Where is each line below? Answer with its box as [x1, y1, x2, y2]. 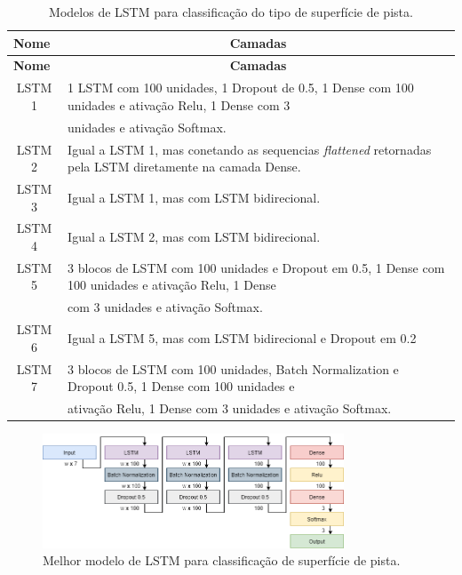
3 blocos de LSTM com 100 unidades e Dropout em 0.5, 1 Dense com [68, 258, 445, 276]
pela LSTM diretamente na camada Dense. [68, 157, 301, 176]
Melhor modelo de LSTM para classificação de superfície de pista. [43, 551, 401, 570]
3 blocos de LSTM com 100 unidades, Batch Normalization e [68, 359, 399, 378]
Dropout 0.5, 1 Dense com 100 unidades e [68, 377, 295, 395]
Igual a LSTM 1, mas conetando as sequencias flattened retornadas [68, 140, 432, 158]
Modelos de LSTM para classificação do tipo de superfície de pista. [49, 3, 413, 20]
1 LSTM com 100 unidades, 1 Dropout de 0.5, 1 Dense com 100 [68, 78, 414, 97]
